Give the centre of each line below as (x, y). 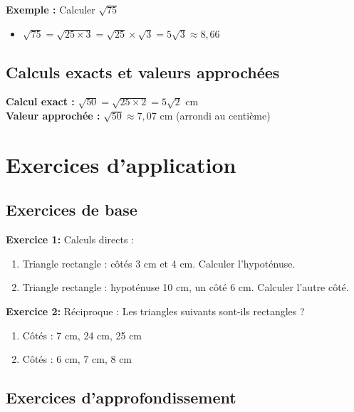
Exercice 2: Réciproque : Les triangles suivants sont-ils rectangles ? (155, 311)
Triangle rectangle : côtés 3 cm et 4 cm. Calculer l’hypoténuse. (159, 263)
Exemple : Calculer (51, 9)
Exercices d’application (121, 164)
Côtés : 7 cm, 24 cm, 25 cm (82, 335)
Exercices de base (72, 210)
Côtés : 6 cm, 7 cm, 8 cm (77, 359)
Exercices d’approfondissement (121, 397)
